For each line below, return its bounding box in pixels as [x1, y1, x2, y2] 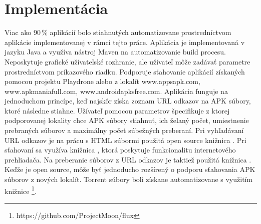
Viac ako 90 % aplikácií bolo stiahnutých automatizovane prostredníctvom [5, 27, 231, 37]
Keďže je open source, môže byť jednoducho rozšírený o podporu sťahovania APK [5, 164, 255, 174]
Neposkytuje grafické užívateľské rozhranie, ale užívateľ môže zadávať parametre [5, 56, 250, 66]
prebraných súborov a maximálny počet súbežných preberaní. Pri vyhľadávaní [5, 125, 244, 135]
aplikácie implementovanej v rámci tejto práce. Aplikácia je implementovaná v [5, 36, 245, 47]
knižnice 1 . [5, 184, 37, 196]
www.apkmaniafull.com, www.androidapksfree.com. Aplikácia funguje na [5, 85, 228, 96]
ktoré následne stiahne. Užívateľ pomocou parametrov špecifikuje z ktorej [5, 105, 230, 115]
